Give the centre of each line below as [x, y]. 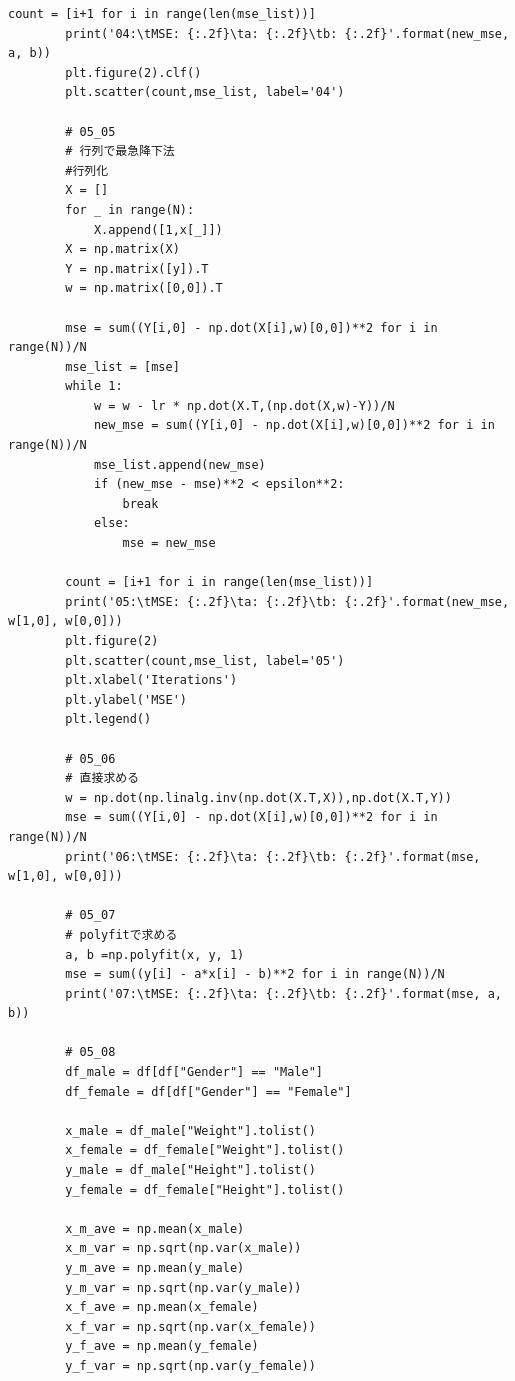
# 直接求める [102, 778]
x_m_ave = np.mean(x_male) [155, 1228]
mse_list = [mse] [122, 366]
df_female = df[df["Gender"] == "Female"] [208, 1091]
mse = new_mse [169, 543]
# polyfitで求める [121, 934]
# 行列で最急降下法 [120, 151]
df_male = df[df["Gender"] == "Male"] [194, 1072]
